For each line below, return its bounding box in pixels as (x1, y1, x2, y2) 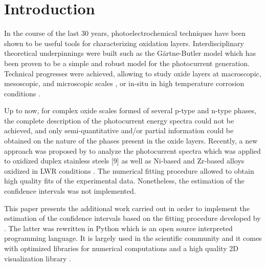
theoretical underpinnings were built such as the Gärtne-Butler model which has (4, 48, 256, 58)
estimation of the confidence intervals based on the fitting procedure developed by (4, 213, 261, 223)
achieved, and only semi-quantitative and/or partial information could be (4, 125, 234, 136)
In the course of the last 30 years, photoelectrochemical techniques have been (4, 28, 246, 38)
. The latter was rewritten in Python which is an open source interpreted (4, 222, 233, 233)
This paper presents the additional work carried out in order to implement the (4, 202, 250, 213)
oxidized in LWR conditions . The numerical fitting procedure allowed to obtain (4, 165, 254, 176)
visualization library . (4, 253, 71, 263)
